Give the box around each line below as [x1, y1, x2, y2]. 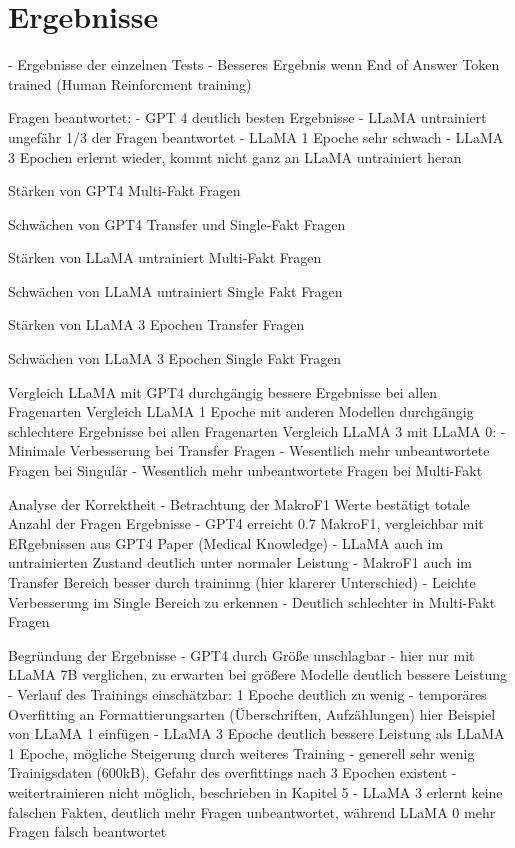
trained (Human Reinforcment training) [8, 73, 252, 94]
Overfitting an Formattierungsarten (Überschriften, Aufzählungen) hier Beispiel [8, 703, 496, 724]
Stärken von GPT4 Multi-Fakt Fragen [8, 180, 241, 201]
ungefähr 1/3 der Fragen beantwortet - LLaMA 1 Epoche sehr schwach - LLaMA [8, 126, 504, 147]
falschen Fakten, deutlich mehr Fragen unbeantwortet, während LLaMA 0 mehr [8, 801, 496, 822]
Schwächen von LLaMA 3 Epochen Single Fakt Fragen [8, 348, 342, 369]
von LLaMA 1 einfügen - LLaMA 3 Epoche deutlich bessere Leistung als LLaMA [8, 723, 505, 744]
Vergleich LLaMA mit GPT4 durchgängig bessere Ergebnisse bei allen [8, 381, 438, 402]
